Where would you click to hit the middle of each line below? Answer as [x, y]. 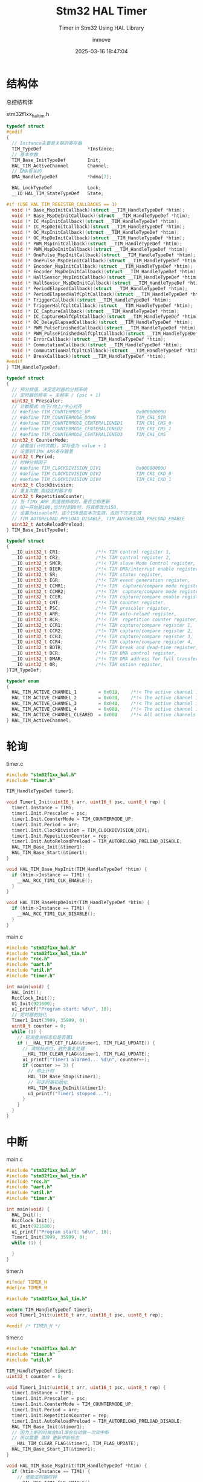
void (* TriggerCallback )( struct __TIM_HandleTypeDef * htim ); [92, 300]
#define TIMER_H [27, 1288]
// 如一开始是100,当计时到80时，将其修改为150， [66, 508]
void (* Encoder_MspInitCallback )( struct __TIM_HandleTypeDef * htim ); [102, 266]
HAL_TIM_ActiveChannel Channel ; [61, 166]
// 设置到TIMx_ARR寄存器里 [43, 451]
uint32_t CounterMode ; [40, 440]
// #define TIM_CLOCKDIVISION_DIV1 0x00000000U [89, 468]
